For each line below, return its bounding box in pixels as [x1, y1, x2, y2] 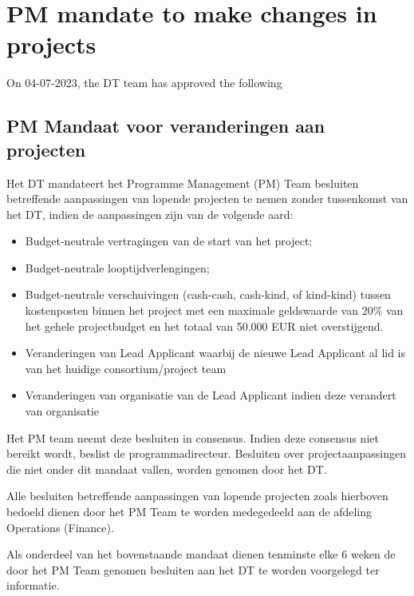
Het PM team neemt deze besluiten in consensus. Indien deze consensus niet [6, 429, 379, 446]
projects [6, 28, 97, 61]
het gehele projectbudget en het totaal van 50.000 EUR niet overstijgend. [25, 317, 384, 334]
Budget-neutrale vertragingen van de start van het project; [25, 232, 313, 249]
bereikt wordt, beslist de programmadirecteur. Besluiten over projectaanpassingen [6, 445, 407, 462]
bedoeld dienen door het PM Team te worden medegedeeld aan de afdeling [6, 503, 372, 519]
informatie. [6, 577, 60, 594]
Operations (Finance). [6, 519, 114, 535]
